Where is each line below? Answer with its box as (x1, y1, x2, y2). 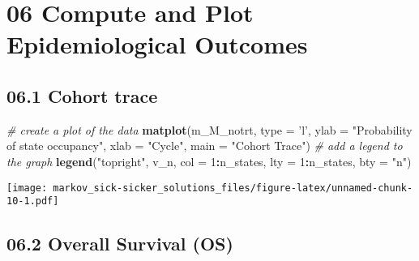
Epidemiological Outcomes (6, 28, 308, 61)
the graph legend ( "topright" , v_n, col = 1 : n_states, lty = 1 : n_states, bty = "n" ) (6, 152, 412, 169)
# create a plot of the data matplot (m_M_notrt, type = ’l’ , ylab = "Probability (6, 121, 413, 138)
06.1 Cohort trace (6, 83, 158, 108)
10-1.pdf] (6, 195, 59, 208)
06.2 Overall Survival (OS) (6, 231, 233, 256)
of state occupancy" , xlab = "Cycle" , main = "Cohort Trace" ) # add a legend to (6, 137, 403, 154)
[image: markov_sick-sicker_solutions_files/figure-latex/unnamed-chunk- (6, 182, 413, 194)
